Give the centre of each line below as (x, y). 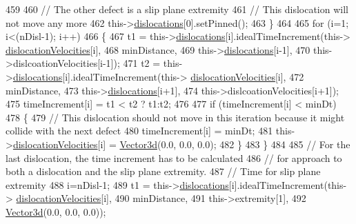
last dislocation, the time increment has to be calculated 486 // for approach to (174, 157)
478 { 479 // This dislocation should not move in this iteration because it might (175, 117)
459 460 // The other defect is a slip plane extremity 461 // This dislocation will (177, 9)
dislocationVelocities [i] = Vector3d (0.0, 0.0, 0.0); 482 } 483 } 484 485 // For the (181, 144)
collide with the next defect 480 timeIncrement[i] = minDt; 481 (139, 131)
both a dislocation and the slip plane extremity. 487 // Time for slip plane (163, 171)
